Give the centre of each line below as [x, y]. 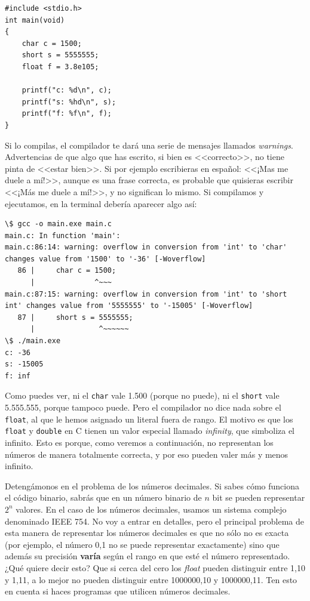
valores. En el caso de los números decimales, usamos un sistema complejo [151, 509]
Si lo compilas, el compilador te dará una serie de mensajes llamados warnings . [149, 145]
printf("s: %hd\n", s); [69, 102]
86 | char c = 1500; [67, 271]
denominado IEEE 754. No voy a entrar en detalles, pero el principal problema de [154, 521]
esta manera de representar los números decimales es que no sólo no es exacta [147, 533]
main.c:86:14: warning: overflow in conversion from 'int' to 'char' [146, 247]
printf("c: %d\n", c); [67, 90]
